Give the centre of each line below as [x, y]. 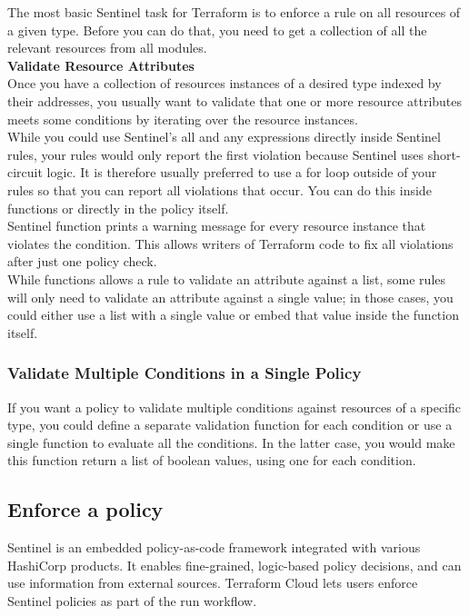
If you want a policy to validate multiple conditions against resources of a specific [234, 407]
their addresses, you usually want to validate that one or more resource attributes [235, 100]
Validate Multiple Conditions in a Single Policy [185, 373]
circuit [25, 172]
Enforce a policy [85, 509]
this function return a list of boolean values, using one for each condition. [212, 460]
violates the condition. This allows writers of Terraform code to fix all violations [230, 243]
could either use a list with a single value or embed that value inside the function [233, 315]
